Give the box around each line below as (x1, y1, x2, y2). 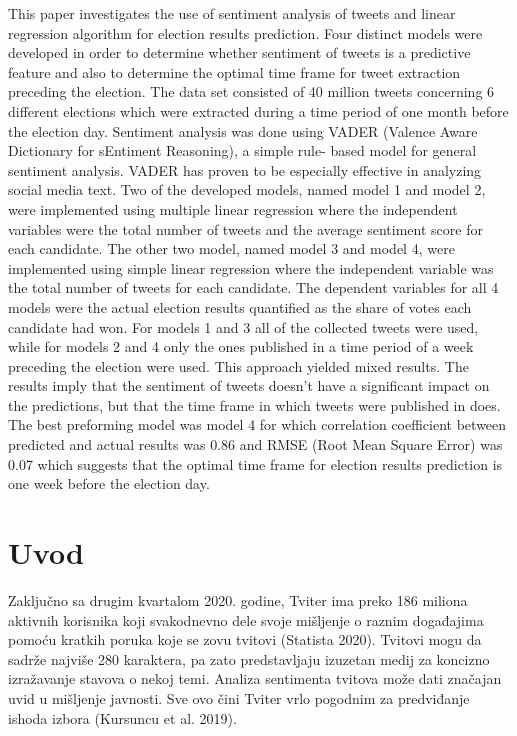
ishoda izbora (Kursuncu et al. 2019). (8, 707, 237, 728)
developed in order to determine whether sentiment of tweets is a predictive (8, 42, 471, 63)
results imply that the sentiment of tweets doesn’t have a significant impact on (8, 375, 490, 396)
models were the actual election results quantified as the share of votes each (8, 296, 472, 317)
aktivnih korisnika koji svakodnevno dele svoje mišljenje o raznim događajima (8, 609, 484, 630)
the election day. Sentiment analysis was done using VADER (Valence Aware (8, 120, 478, 141)
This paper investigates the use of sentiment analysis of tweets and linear (8, 3, 456, 23)
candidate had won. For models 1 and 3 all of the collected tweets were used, (8, 316, 479, 337)
